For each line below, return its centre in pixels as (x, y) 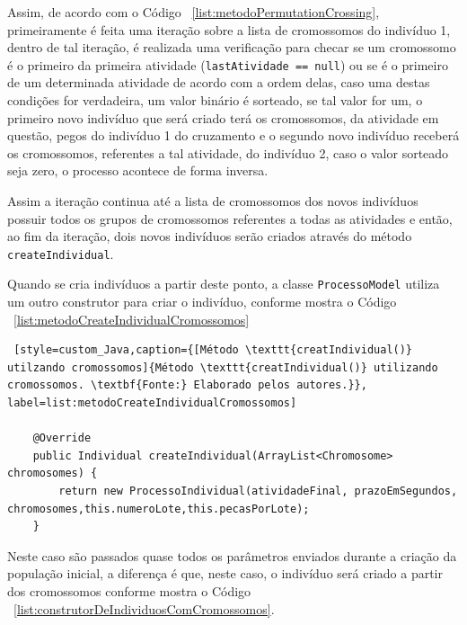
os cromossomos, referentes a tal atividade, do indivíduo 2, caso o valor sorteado (228, 152)
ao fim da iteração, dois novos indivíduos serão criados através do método (210, 236)
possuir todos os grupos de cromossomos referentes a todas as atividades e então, (230, 218)
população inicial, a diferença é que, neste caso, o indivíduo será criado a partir (225, 573)
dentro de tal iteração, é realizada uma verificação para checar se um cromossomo (232, 47)
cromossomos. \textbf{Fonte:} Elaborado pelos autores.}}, (187, 385)
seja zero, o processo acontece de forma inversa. (138, 170)
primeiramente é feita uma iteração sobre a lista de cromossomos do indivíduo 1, (229, 29)
